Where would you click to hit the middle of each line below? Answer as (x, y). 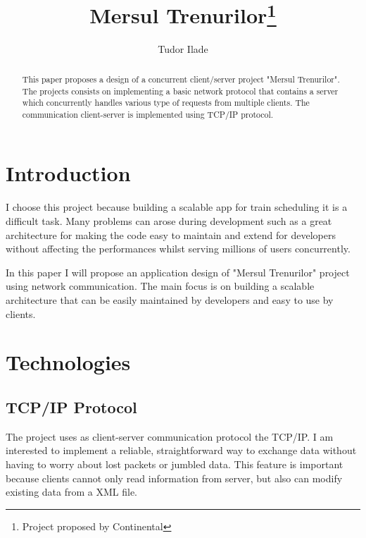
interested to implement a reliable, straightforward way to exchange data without (181, 450)
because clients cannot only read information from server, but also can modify (174, 478)
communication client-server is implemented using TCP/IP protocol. (148, 114)
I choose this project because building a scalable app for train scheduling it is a (177, 207)
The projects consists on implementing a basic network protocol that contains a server (180, 91)
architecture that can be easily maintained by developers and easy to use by (170, 299)
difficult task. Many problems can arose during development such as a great (169, 221)
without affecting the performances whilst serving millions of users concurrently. (178, 249)
